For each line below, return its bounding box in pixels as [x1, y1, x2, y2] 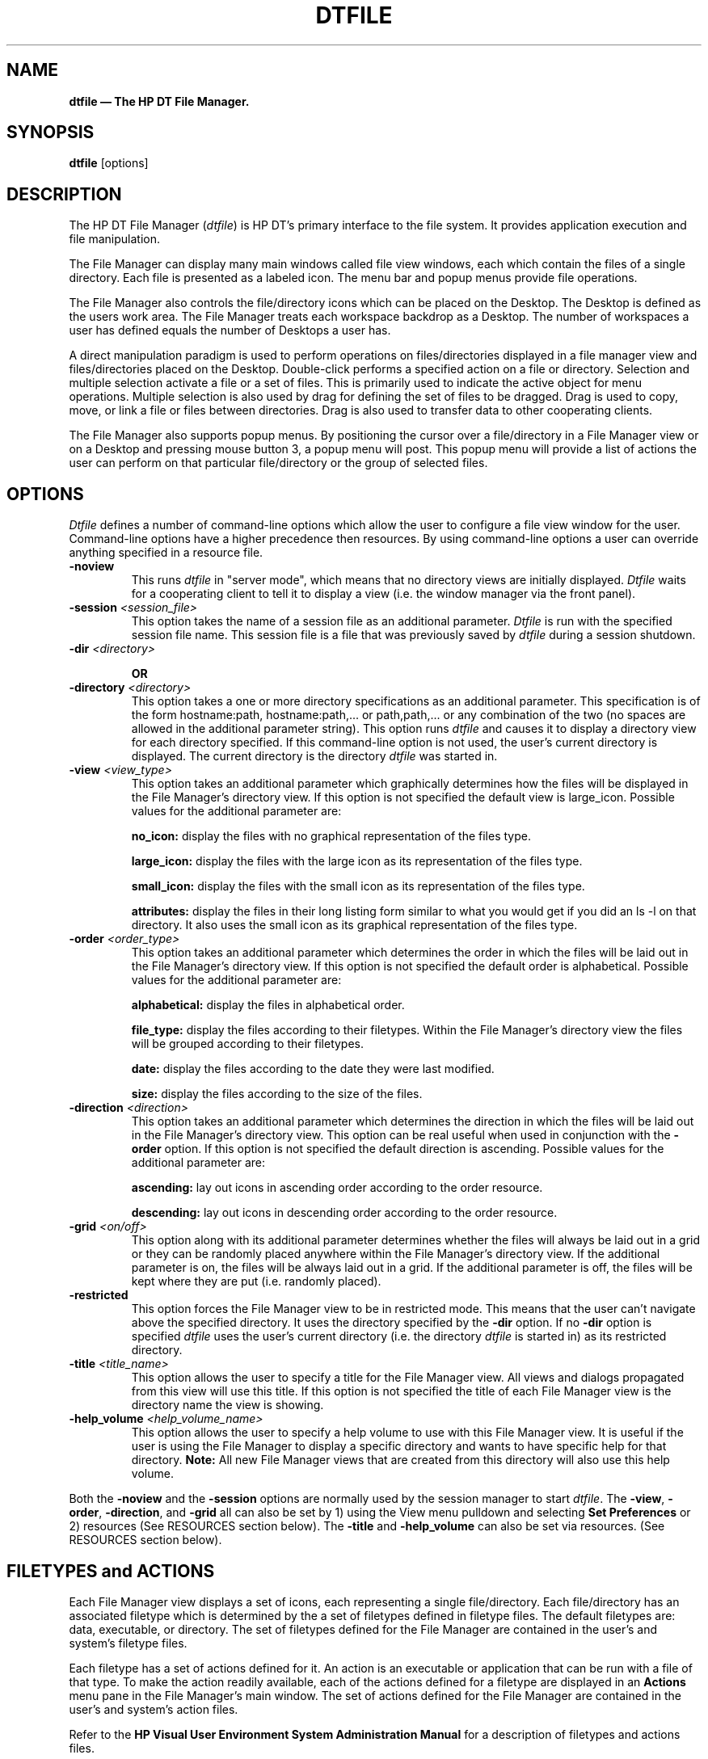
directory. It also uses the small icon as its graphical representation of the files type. [131, 918, 578, 932]
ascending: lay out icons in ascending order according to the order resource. [131, 1180, 543, 1195]
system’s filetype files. [69, 1635, 188, 1650]
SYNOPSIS [6, 122, 95, 143]
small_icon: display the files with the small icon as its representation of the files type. [131, 879, 585, 894]
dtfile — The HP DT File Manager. [69, 94, 250, 108]
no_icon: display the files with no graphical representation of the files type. [131, 829, 531, 844]
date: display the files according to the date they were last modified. [131, 1062, 495, 1076]
